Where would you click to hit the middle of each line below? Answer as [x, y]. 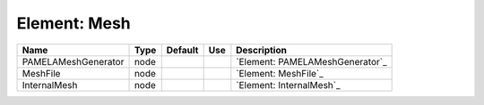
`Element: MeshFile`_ [280, 73]
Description [261, 50]
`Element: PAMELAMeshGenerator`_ [311, 61]
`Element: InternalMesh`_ [288, 85]
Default [182, 50]
